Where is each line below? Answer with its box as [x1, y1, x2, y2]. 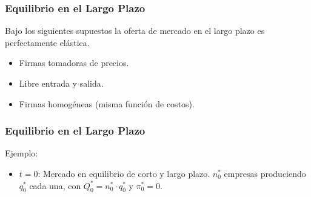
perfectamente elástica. [5, 36, 90, 48]
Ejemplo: [5, 147, 38, 159]
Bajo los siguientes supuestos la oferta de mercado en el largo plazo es [5, 24, 265, 37]
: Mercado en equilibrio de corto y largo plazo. [38, 167, 210, 179]
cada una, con [29, 179, 81, 192]
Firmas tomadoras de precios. [19, 56, 129, 69]
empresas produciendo [224, 167, 306, 179]
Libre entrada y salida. [19, 77, 104, 89]
